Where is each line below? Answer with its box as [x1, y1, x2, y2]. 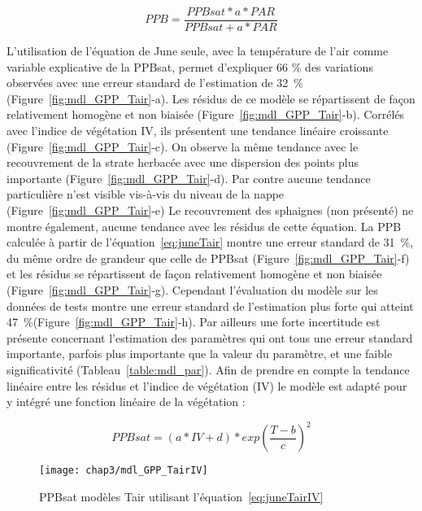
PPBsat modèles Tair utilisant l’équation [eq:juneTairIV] [39, 487, 324, 504]
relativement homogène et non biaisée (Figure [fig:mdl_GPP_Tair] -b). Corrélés [7, 106, 405, 123]
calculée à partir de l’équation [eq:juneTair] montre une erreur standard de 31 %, [7, 234, 414, 251]
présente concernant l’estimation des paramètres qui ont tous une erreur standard [7, 329, 413, 346]
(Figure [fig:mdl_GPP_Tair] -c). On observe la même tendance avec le [7, 138, 359, 155]
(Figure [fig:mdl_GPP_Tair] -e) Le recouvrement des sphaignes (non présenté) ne [7, 202, 414, 218]
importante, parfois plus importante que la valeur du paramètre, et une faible [7, 345, 393, 362]
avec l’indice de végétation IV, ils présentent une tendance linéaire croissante [7, 122, 389, 139]
